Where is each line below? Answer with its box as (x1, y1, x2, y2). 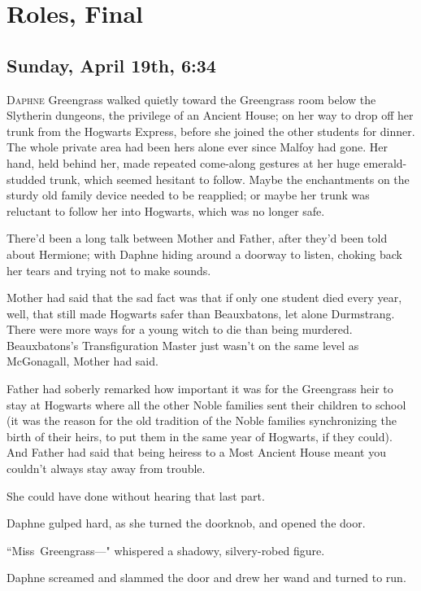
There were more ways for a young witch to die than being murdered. (7, 321, 353, 338)
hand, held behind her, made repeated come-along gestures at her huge (7, 154, 360, 171)
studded (7, 170, 46, 187)
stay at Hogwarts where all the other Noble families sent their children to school (7, 396, 406, 413)
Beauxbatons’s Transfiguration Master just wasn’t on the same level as (7, 336, 359, 353)
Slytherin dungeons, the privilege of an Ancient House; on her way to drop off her (7, 107, 414, 124)
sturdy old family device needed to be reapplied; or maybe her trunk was (7, 186, 370, 204)
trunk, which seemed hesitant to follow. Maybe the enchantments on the (49, 170, 410, 187)
